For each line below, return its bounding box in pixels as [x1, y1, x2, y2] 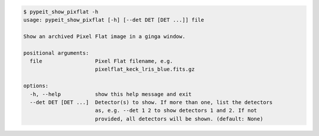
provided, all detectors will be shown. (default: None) [95, 115, 263, 122]
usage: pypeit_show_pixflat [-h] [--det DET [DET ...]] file [23, 16, 204, 23]
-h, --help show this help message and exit [30, 91, 192, 97]
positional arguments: [23, 49, 89, 56]
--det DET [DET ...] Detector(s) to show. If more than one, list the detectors [30, 99, 273, 105]
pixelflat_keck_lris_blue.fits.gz [95, 66, 195, 73]
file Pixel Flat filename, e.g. [30, 58, 174, 64]
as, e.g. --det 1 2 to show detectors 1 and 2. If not [95, 107, 257, 114]
